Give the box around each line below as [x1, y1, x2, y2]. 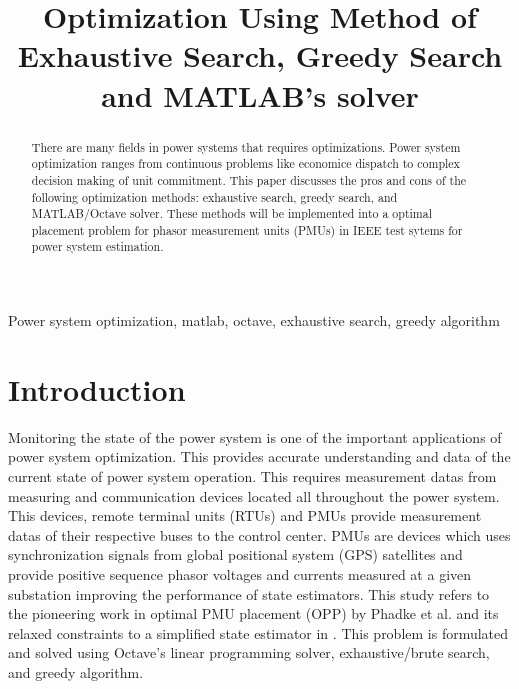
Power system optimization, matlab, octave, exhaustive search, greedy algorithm [8, 310, 500, 331]
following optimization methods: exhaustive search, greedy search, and [31, 188, 398, 205]
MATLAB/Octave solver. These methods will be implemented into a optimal [31, 205, 432, 222]
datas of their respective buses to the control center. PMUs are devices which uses [8, 524, 511, 545]
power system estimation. [31, 238, 164, 255]
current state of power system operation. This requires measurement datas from [8, 466, 497, 487]
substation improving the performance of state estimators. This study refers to [8, 583, 490, 604]
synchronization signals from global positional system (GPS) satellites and [8, 544, 463, 565]
